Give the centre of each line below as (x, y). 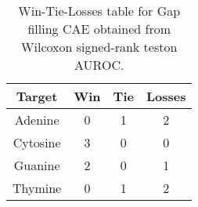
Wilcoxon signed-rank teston (99, 47)
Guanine (37, 165)
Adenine (37, 120)
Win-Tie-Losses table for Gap (99, 11)
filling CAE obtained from (99, 29)
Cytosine (37, 142)
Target (37, 96)
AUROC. (99, 65)
